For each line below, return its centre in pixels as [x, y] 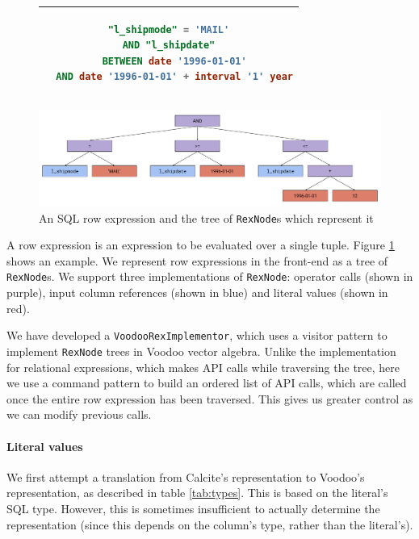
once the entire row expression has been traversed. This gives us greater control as [210, 398]
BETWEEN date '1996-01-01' [174, 61]
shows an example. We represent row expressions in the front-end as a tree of [197, 260]
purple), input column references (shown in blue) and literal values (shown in [197, 292]
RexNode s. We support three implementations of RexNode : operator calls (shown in [210, 276]
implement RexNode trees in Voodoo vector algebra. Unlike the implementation [201, 351]
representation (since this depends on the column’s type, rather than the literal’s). [210, 524]
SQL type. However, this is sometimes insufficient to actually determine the [193, 508]
